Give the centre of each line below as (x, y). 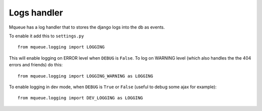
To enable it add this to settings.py (47, 36)
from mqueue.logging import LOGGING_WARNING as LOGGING (85, 76)
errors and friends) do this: (36, 65)
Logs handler (36, 13)
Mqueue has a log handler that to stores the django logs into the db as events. (87, 27)
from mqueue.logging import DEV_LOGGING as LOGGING (80, 98)
